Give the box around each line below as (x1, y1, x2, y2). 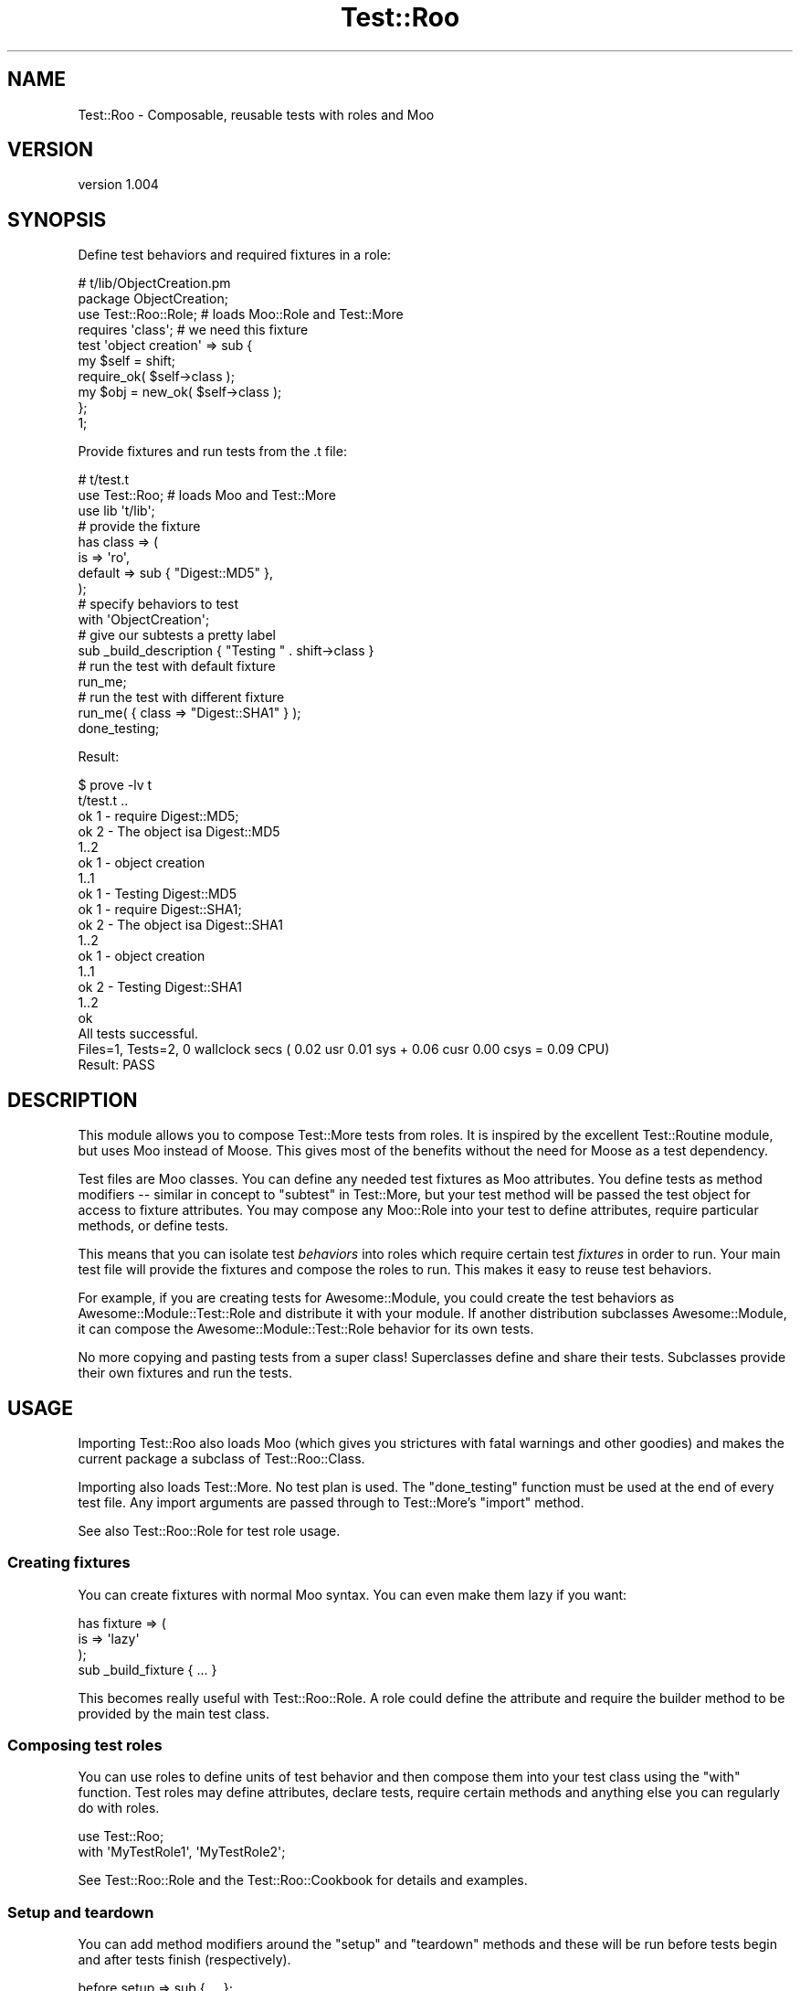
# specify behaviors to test (78, 596, 238, 612)
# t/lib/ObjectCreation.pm (78, 275, 231, 292)
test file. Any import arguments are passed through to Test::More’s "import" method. (78, 1494, 584, 1510)
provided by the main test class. (78, 1705, 269, 1721)
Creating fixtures (7, 1553, 131, 1572)
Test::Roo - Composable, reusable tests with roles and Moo (78, 106, 435, 122)
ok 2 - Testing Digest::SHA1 (78, 979, 243, 995)
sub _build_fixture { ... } (78, 1661, 217, 1677)
